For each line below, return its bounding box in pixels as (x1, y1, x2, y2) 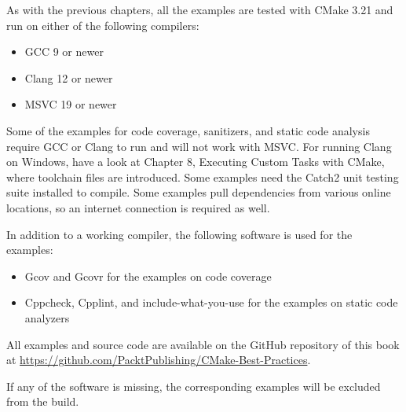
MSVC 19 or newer (24, 96, 117, 112)
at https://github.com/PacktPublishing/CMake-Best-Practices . (6, 351, 311, 368)
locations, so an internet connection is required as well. (6, 199, 270, 215)
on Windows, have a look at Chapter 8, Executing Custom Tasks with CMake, (6, 153, 385, 170)
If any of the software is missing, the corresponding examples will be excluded (6, 377, 381, 394)
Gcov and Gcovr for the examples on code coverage (24, 267, 272, 284)
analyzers (24, 309, 70, 326)
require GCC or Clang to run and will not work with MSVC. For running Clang (6, 138, 392, 154)
